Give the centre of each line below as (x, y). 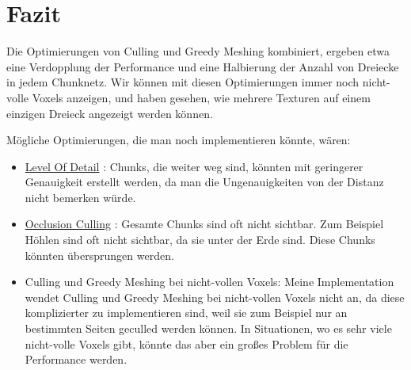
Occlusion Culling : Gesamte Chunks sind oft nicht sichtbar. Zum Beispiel (204, 224)
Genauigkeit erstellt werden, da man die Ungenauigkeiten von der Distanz (204, 182)
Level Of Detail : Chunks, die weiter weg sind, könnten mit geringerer (194, 166)
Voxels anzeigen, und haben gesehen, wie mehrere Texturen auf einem (201, 97)
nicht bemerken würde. (80, 197)
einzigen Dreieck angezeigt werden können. (110, 113)
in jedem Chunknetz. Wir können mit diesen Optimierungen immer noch (183, 82)
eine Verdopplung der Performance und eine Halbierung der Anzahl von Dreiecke (203, 66)
